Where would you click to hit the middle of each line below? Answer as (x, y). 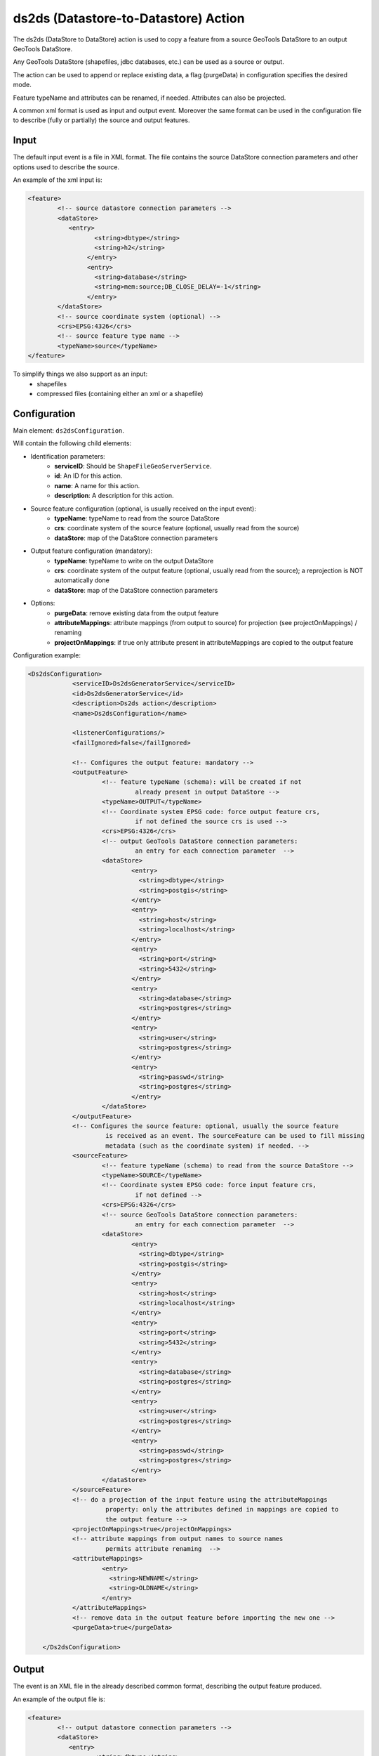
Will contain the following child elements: (72, 443)
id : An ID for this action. (88, 476)
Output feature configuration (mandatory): (91, 551)
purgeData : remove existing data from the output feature (137, 613)
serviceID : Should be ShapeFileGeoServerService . (133, 466)
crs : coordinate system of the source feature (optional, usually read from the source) (177, 528)
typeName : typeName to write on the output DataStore (134, 561)
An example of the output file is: (59, 1699)
